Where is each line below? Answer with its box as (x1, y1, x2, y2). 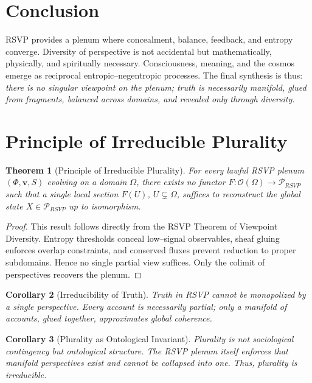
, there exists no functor (136, 175, 226, 188)
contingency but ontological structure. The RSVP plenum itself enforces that (5, 344, 288, 357)
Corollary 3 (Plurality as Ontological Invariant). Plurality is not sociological (5, 332, 294, 345)
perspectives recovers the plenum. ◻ (5, 267, 142, 280)
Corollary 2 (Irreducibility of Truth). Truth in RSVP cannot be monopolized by (5, 288, 306, 301)
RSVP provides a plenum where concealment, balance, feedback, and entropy (5, 33, 293, 46)
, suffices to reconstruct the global (176, 188, 300, 200)
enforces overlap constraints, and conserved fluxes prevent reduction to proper (5, 244, 296, 256)
